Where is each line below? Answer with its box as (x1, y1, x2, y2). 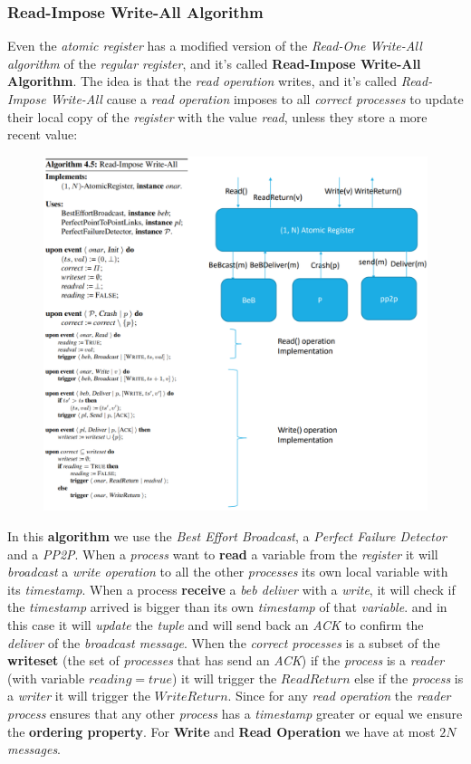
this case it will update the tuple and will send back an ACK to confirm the (7, 616, 424, 635)
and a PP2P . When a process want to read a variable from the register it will (7, 544, 438, 563)
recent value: (7, 125, 78, 144)
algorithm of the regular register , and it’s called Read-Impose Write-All (7, 53, 421, 72)
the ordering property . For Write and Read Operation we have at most (7, 721, 436, 740)
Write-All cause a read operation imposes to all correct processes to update (50, 90, 464, 108)
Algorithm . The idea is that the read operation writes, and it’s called (7, 72, 397, 91)
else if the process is (354, 668, 464, 687)
